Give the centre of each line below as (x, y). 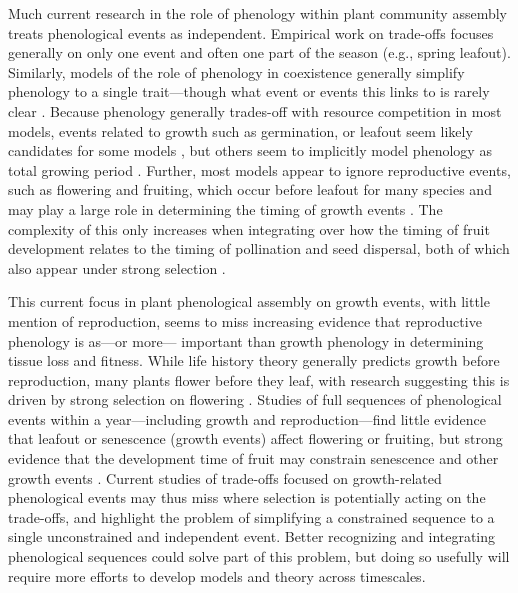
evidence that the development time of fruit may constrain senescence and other (253, 458)
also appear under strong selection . (117, 267)
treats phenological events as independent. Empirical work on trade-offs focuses (251, 32)
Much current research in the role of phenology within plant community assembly (257, 13)
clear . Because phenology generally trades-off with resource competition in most (255, 110)
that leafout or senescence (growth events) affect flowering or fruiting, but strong (255, 438)
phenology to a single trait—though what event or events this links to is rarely (249, 91)
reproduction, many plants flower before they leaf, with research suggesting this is (259, 379)
